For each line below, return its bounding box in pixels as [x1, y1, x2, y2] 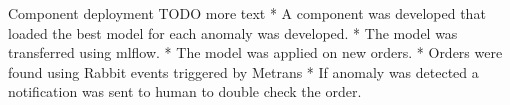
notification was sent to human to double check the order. [8, 81, 362, 102]
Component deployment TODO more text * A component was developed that [8, 3, 486, 23]
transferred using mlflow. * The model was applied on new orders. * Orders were [8, 42, 503, 63]
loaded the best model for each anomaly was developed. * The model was [8, 22, 458, 43]
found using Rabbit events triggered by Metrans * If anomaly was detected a [8, 61, 479, 82]
